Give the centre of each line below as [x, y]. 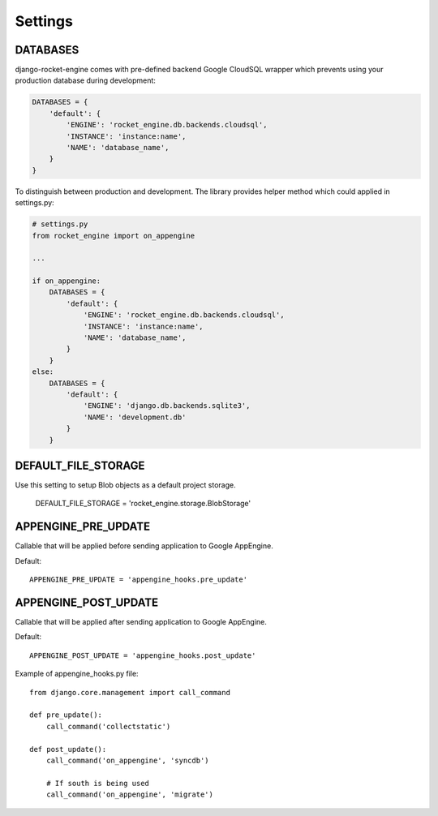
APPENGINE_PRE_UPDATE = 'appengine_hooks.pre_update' [138, 580]
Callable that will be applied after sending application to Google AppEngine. [141, 622]
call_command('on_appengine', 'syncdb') [128, 760]
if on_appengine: [67, 281]
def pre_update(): [66, 715]
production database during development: [85, 80]
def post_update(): [68, 749]
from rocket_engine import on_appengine [113, 236]
